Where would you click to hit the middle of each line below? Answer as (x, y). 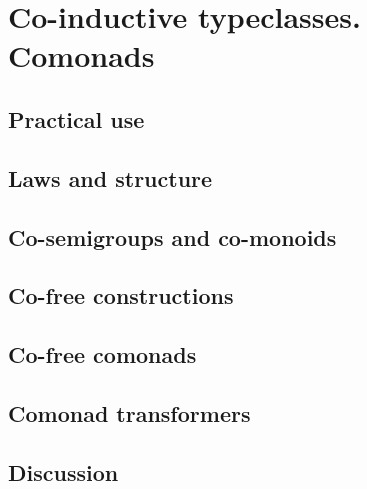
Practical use (76, 118)
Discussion (63, 471)
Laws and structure (110, 177)
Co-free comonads (102, 354)
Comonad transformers (129, 412)
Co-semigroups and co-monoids (172, 236)
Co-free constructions (121, 295)
